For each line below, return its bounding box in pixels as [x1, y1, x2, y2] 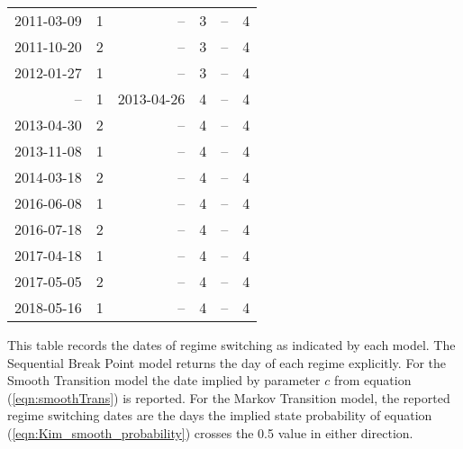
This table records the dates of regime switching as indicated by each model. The [7, 336, 456, 354]
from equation [333, 371, 412, 390]
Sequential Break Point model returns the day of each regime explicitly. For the [7, 353, 446, 372]
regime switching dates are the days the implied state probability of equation [7, 406, 432, 425]
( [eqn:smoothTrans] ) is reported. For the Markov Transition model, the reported [7, 388, 450, 407]
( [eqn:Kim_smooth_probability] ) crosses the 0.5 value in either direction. [7, 423, 413, 442]
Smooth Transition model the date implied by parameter [7, 371, 321, 390]
